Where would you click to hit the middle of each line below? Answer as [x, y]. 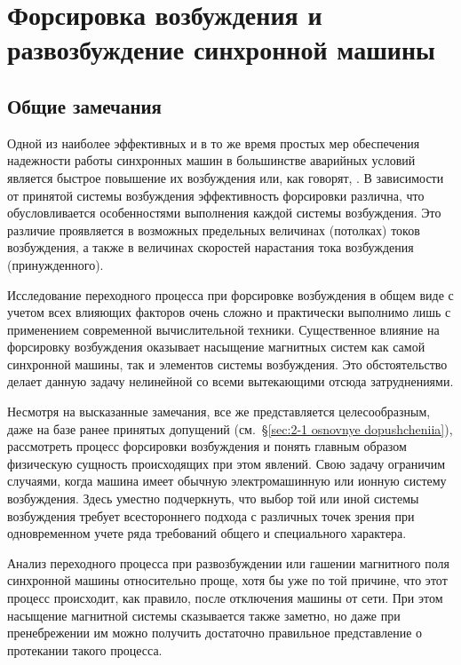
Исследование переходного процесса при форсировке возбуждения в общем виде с [230, 294]
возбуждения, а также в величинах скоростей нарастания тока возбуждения [211, 247]
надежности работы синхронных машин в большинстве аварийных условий [211, 160]
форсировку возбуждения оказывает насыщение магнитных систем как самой [216, 347]
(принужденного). [56, 264]
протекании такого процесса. [85, 649]
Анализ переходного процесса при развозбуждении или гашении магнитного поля [228, 562]
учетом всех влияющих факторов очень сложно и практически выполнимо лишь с [229, 312]
